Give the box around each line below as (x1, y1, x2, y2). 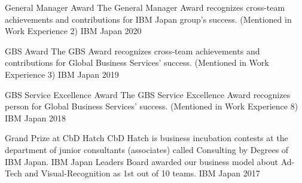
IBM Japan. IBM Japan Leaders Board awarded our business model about (5, 155, 279, 167)
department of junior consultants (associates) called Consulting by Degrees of (5, 143, 289, 155)
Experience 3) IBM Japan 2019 (5, 68, 119, 80)
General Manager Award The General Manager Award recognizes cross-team (5, 1, 285, 13)
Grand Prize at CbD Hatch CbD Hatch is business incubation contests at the (5, 132, 288, 144)
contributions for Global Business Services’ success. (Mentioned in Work (5, 56, 269, 69)
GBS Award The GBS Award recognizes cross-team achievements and (5, 44, 260, 57)
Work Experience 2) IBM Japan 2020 (5, 25, 142, 37)
